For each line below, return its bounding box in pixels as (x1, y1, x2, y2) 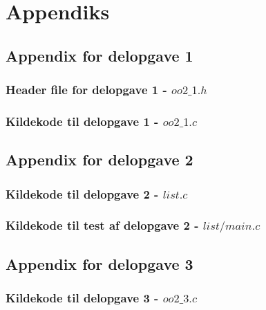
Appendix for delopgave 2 (6, 149, 193, 170)
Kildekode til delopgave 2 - (6, 185, 159, 202)
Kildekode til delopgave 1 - (6, 112, 159, 129)
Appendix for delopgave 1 (6, 44, 193, 66)
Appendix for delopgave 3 (6, 253, 193, 274)
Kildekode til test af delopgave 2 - (6, 217, 199, 234)
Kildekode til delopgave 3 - (6, 289, 159, 307)
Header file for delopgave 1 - (6, 81, 167, 98)
